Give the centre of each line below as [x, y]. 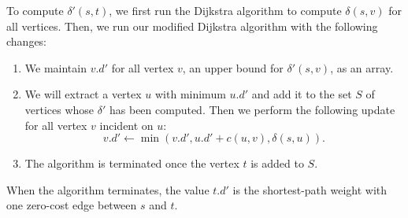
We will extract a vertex [83, 94]
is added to [277, 163]
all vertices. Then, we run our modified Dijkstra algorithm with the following [192, 26]
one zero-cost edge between [72, 205]
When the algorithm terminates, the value [108, 189]
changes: [27, 41]
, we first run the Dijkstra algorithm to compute [225, 10]
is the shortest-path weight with [310, 189]
